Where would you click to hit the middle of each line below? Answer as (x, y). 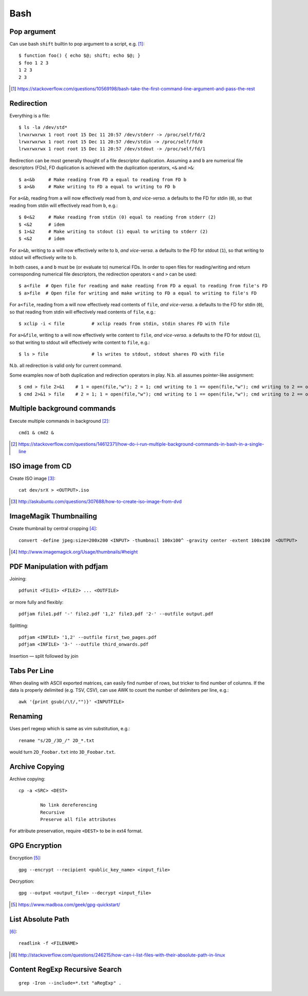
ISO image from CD (41, 466)
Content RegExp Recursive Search (65, 970)
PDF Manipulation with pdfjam (59, 566)
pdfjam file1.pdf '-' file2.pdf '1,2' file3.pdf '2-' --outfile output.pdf (116, 614)
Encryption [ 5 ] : (25, 858)
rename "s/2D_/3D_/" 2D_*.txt (57, 740)
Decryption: (22, 881)
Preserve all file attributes (78, 819)
